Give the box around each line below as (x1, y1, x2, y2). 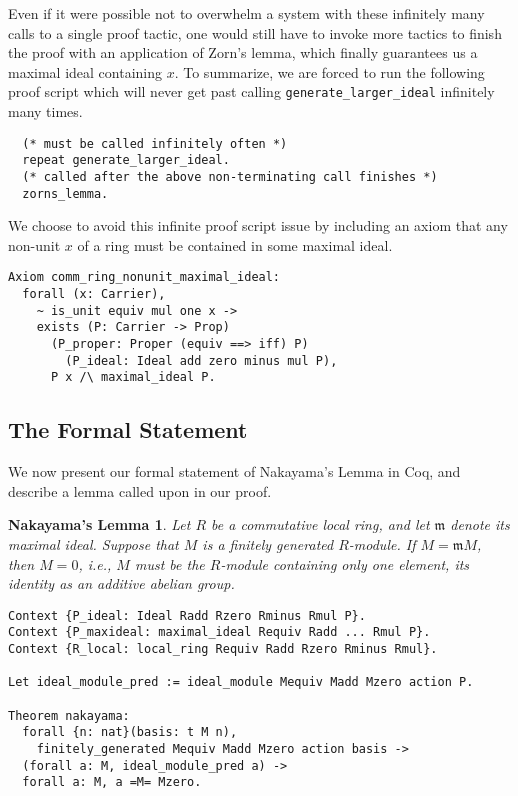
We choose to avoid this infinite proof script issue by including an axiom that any (8, 215, 508, 236)
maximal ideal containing (8, 61, 163, 82)
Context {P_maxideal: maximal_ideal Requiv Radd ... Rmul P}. (8, 625, 431, 640)
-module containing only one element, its (220, 553, 470, 574)
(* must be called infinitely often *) (22, 136, 288, 151)
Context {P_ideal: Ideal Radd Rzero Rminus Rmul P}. (8, 608, 366, 623)
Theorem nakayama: (8, 708, 130, 723)
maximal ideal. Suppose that (8, 534, 179, 555)
